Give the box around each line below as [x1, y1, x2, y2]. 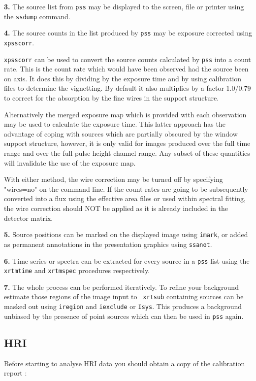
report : [4, 368, 27, 378]
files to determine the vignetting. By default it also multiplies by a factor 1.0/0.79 [4, 83, 251, 93]
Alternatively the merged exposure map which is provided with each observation [4, 109, 247, 119]
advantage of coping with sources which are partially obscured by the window [4, 128, 238, 139]
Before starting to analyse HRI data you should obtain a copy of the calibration [4, 358, 245, 368]
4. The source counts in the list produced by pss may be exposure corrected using [4, 28, 252, 38]
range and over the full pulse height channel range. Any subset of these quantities [4, 148, 250, 158]
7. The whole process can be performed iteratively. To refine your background [4, 281, 239, 292]
